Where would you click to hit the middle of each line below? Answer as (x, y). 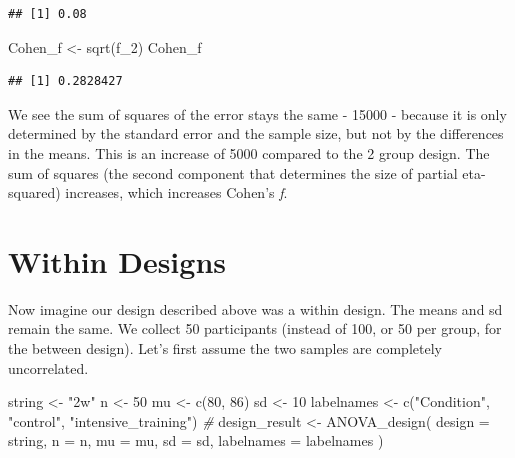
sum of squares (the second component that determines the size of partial (233, 172)
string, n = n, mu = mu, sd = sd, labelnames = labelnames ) (196, 440)
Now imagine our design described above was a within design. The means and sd (255, 308)
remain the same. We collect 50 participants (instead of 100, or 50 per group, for (255, 328)
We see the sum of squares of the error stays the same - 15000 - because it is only (257, 113)
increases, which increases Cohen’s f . (176, 192)
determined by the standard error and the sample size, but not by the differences (256, 133)
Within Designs (117, 260)
